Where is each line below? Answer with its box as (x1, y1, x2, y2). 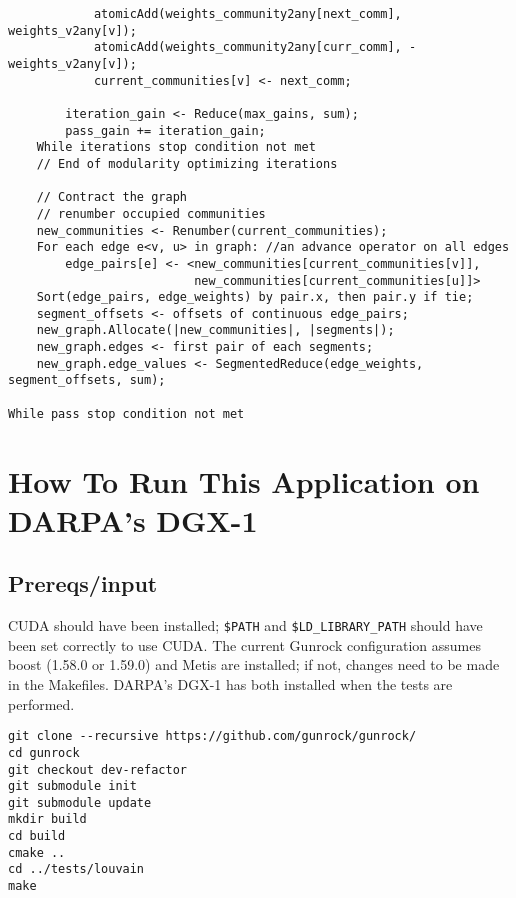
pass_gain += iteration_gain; (65, 123, 266, 138)
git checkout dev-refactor (8, 762, 187, 777)
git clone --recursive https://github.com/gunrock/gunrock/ (8, 729, 417, 744)
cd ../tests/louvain (8, 862, 145, 877)
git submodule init (8, 779, 137, 794)
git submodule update (8, 795, 152, 810)
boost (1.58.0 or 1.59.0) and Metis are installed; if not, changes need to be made (8, 654, 500, 675)
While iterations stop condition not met (36, 140, 316, 155)
